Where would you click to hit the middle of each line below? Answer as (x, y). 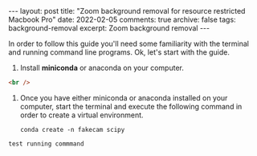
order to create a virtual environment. (82, 115)
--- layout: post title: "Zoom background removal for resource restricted (127, 11)
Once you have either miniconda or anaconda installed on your (124, 97)
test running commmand (46, 144)
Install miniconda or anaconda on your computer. (102, 68)
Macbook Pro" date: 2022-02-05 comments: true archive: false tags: (122, 19)
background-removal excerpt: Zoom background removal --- (109, 28)
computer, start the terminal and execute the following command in (131, 106)
